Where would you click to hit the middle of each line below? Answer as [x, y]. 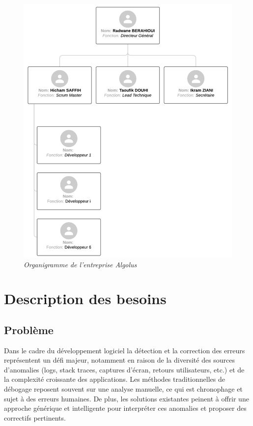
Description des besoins [85, 298]
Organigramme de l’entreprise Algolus [80, 265]
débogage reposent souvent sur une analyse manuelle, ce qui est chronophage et [123, 389]
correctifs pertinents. [35, 417]
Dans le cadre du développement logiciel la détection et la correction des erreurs [125, 350]
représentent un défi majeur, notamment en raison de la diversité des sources [120, 360]
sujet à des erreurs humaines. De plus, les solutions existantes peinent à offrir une [126, 398]
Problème [29, 329]
